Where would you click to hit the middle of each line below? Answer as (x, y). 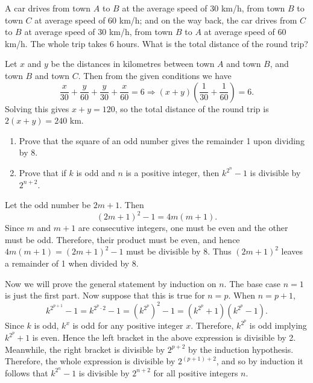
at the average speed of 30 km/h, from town (204, 8)
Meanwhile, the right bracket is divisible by (85, 349)
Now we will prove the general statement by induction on (111, 283)
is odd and (96, 173)
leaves (292, 251)
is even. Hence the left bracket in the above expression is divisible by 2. (164, 337)
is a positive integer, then (172, 173)
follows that (27, 372)
